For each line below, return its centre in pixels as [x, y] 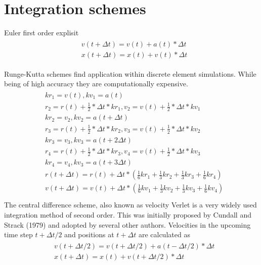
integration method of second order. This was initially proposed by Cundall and [128, 214]
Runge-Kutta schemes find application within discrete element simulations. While [130, 73]
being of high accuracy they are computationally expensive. [96, 84]
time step [18, 234]
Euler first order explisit [41, 33]
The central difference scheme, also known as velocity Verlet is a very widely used [130, 205]
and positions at [89, 234]
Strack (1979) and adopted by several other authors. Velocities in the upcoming [127, 224]
